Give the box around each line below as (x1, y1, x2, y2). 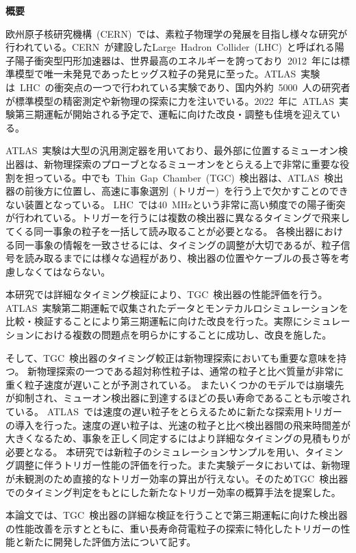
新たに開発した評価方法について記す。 (24, 534, 196, 549)
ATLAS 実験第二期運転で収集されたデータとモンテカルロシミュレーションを (5, 300, 348, 315)
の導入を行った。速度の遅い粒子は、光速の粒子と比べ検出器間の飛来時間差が (5, 417, 351, 432)
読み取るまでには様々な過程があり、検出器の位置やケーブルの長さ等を (24, 251, 340, 265)
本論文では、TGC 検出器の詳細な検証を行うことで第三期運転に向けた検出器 (5, 508, 348, 522)
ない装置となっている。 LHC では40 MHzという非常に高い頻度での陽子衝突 (5, 197, 346, 211)
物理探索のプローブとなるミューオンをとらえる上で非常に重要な (53, 156, 340, 171)
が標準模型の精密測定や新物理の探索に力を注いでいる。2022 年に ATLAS (5, 93, 335, 108)
